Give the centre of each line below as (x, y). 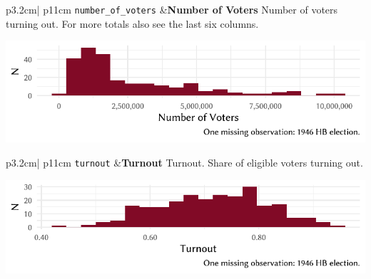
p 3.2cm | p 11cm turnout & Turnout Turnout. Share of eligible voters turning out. (184, 162)
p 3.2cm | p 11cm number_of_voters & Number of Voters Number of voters (172, 9)
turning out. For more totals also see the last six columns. (132, 23)
